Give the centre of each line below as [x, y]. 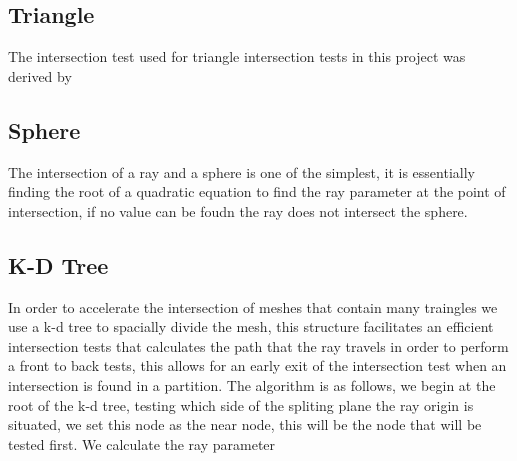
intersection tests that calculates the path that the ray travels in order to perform [258, 345]
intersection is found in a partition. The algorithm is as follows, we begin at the [252, 384]
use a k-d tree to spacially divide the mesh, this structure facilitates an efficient [251, 326]
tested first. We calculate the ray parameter [142, 443]
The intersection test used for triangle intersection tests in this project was [237, 56]
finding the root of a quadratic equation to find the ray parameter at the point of [257, 191]
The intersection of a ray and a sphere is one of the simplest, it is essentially [241, 171]
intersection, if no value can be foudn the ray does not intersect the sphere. [238, 210]
